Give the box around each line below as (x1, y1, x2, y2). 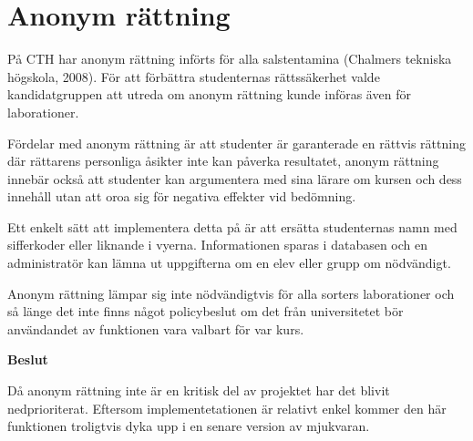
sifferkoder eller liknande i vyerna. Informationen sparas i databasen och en (7, 235, 428, 254)
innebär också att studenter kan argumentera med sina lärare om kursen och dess (7, 169, 462, 188)
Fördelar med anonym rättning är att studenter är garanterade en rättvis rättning (7, 133, 466, 152)
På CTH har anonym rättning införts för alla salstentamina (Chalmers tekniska (7, 49, 452, 68)
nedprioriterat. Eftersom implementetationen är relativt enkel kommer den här (7, 398, 447, 417)
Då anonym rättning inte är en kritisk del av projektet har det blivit (7, 381, 390, 400)
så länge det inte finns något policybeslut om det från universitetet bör (7, 302, 404, 321)
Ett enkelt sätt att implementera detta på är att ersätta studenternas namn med (7, 217, 458, 236)
